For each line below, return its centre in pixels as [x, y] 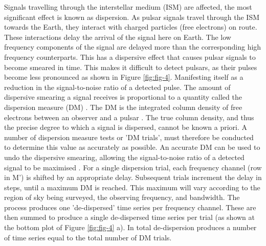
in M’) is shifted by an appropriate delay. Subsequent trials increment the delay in [133, 177]
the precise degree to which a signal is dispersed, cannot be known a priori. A [126, 127]
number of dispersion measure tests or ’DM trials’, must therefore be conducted [129, 137]
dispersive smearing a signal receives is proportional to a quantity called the [123, 97]
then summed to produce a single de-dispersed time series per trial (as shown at [129, 217]
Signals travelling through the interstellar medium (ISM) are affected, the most [128, 7]
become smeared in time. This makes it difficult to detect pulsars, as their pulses [131, 67]
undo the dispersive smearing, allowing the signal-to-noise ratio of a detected [124, 157]
